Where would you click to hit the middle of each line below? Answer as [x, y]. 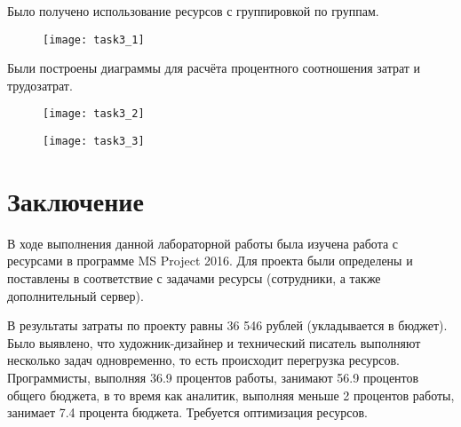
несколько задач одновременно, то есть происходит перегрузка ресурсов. [203, 360]
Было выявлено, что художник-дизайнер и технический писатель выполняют [214, 342]
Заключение [76, 200]
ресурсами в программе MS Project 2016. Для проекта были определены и [210, 261]
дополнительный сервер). [76, 295]
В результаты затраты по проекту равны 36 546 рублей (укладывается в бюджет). [227, 325]
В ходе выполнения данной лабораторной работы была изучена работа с [203, 243]
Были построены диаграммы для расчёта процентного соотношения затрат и [214, 68]
